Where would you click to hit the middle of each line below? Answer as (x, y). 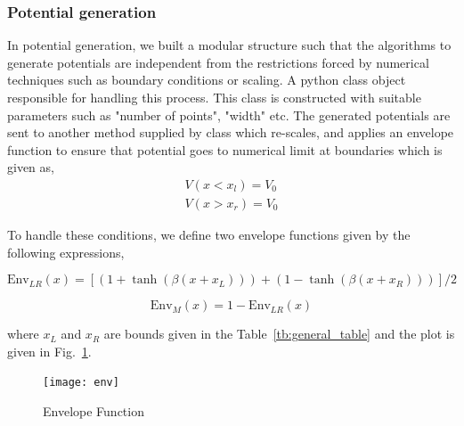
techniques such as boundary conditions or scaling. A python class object (207, 80)
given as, (31, 167)
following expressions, (66, 252)
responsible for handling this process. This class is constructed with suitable (214, 97)
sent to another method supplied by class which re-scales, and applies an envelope (231, 132)
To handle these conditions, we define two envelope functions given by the (209, 235)
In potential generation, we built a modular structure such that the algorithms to (229, 45)
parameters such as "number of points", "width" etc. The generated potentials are (229, 115)
